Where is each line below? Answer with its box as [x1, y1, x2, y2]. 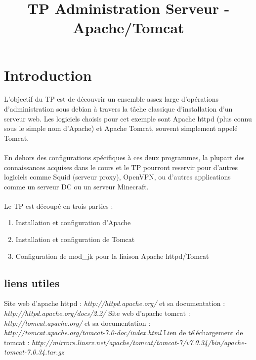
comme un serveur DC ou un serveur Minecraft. [4, 181, 149, 191]
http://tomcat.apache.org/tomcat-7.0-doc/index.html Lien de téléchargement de [4, 327, 243, 338]
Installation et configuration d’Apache [15, 217, 131, 228]
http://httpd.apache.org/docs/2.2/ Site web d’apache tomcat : [4, 308, 190, 318]
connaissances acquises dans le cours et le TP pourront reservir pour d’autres [4, 162, 238, 172]
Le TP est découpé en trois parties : [4, 200, 113, 211]
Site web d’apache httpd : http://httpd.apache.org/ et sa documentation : [4, 298, 225, 308]
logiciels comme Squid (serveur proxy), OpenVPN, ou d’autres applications [4, 172, 231, 182]
